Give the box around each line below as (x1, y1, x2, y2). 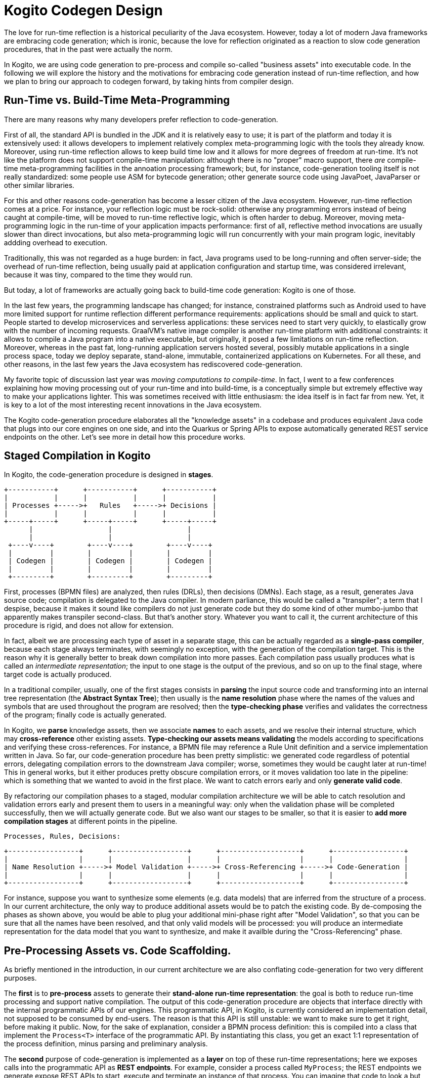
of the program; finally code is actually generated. (4, 711, 167, 719)
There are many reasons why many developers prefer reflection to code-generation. (4, 115, 278, 124)
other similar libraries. (4, 180, 75, 189)
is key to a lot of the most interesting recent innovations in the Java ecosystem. (4, 400, 262, 409)
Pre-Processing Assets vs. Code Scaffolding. (4, 944, 231, 957)
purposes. (4, 974, 37, 983)
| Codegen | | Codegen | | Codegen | (8, 557, 213, 565)
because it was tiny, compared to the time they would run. (4, 270, 193, 279)
